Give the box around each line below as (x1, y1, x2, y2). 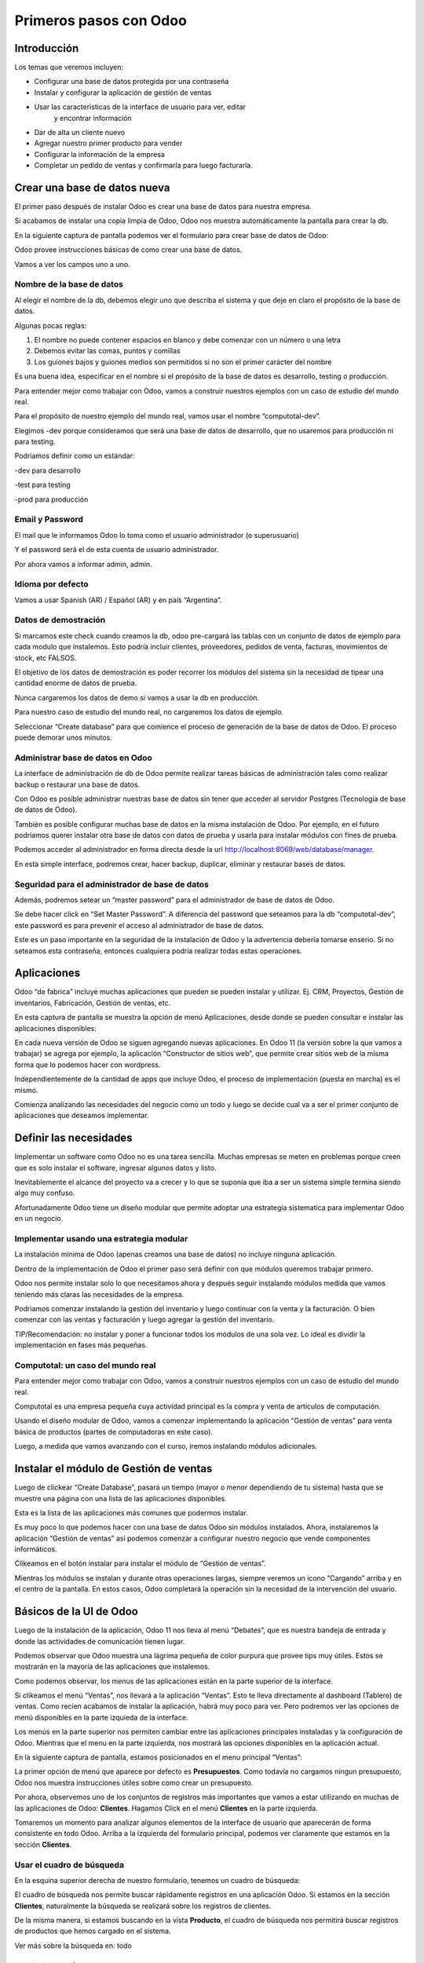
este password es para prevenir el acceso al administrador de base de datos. (14, 920, 265, 930)
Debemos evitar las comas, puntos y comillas (34, 346, 181, 356)
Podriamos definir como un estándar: (14, 451, 135, 461)
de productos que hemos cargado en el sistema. (14, 1926, 172, 1936)
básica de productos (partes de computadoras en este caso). (14, 1427, 214, 1436)
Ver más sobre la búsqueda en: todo (14, 1940, 133, 1950)
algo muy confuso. (14, 1188, 75, 1197)
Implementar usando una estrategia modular (14, 1234, 188, 1244)
